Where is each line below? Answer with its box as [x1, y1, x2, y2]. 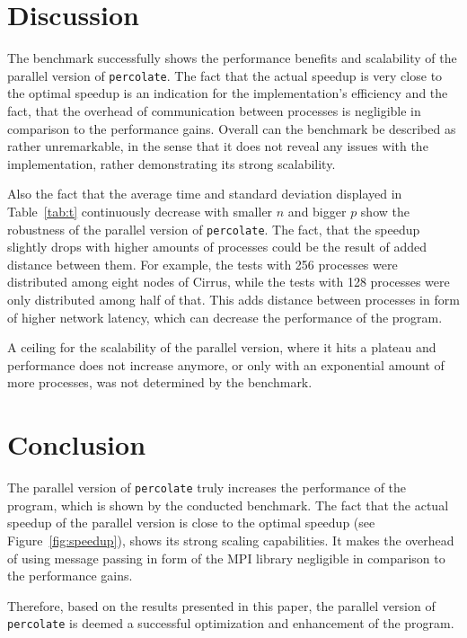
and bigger [287, 201, 347, 220]
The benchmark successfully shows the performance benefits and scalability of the [7, 49, 457, 67]
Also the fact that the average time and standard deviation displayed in [7, 184, 402, 203]
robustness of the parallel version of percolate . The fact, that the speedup [7, 219, 420, 238]
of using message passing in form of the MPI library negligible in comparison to [7, 548, 445, 567]
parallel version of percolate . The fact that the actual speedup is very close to [7, 66, 443, 84]
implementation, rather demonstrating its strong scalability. [7, 154, 336, 173]
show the [360, 201, 410, 220]
